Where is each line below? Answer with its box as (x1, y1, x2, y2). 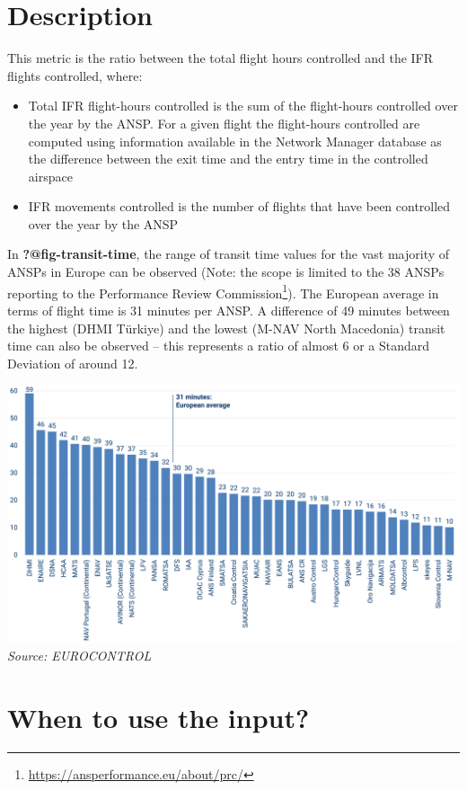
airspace (28, 166, 73, 185)
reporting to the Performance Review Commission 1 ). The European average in (7, 280, 439, 302)
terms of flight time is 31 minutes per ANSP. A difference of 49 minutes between (7, 300, 450, 319)
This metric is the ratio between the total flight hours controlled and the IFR (7, 49, 434, 67)
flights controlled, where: (7, 66, 143, 84)
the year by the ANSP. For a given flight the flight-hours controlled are (28, 113, 420, 132)
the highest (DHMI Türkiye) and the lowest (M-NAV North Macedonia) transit (7, 318, 445, 337)
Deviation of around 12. (7, 353, 138, 372)
